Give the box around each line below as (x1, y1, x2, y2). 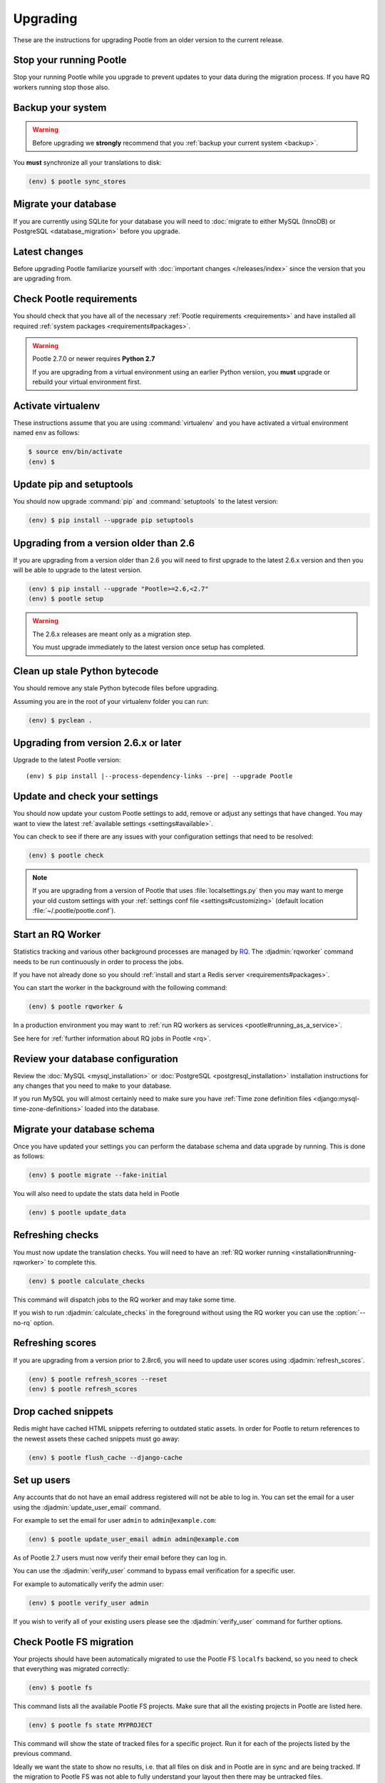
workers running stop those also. (13, 83, 111, 91)
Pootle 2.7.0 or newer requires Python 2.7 (32, 354, 155, 363)
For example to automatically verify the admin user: (13, 1580, 164, 1588)
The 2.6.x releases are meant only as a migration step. (32, 630, 192, 638)
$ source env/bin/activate (28, 448, 123, 456)
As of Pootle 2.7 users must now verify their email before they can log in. (13, 1553, 227, 1562)
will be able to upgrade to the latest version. (13, 566, 143, 574)
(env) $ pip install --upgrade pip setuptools (28, 516, 194, 524)
